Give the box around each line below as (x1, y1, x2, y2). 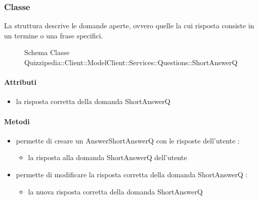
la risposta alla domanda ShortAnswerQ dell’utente (28, 152, 187, 163)
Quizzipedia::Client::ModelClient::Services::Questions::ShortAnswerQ (24, 57, 238, 67)
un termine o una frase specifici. (4, 30, 103, 40)
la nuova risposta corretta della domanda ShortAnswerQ (28, 186, 203, 196)
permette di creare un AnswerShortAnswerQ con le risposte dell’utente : (16, 135, 240, 145)
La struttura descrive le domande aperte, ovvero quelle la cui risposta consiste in (4, 20, 254, 31)
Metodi (4, 116, 30, 126)
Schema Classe (24, 47, 70, 58)
